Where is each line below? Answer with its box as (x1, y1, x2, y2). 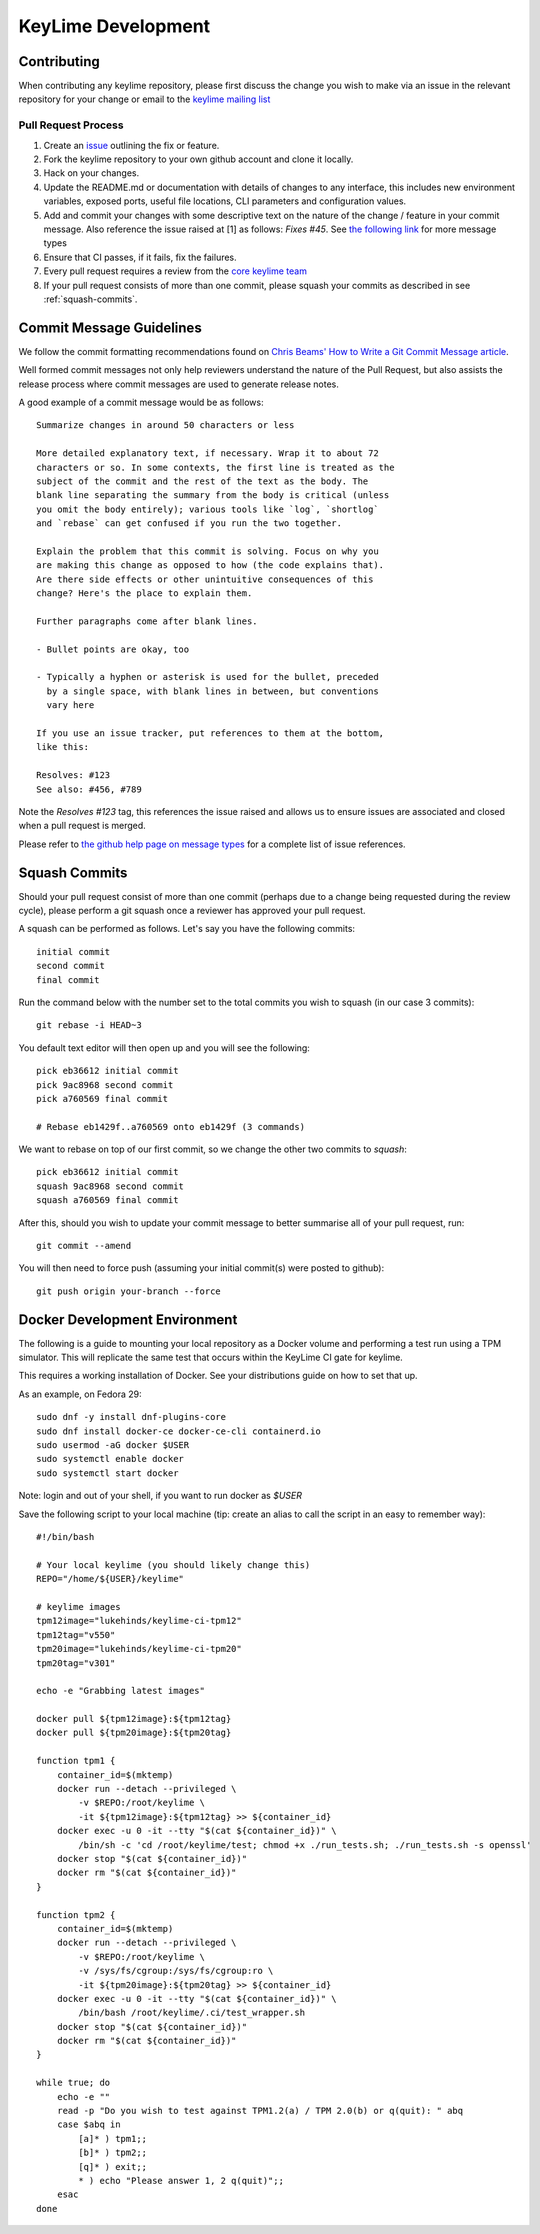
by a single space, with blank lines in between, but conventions (46, 685, 379, 697)
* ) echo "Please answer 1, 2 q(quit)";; (78, 2175, 285, 2186)
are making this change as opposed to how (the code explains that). (36, 560, 385, 571)
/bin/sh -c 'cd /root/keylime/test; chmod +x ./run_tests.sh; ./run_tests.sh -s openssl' (78, 1839, 532, 1850)
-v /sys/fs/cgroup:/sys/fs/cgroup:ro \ (78, 1965, 274, 1977)
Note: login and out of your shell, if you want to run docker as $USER (18, 1490, 302, 1502)
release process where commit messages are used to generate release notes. (18, 378, 340, 390)
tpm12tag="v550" (36, 1629, 116, 1640)
